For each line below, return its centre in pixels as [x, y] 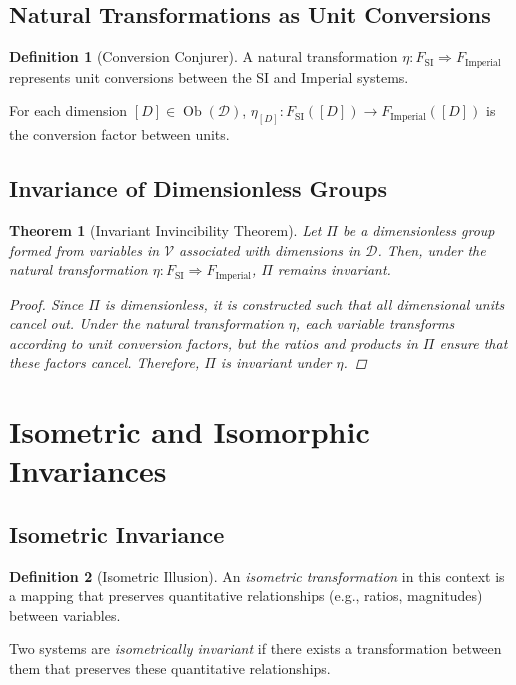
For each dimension [68, 110]
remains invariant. [334, 269]
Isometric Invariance [117, 533]
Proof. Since [46, 303]
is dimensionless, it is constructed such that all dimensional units [304, 303]
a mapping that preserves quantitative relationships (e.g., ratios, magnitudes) [246, 595]
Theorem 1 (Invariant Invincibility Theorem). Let [165, 229]
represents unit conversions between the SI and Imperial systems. [209, 76]
